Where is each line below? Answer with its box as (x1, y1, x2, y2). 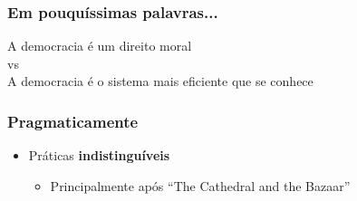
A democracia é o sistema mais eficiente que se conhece (7, 72, 314, 91)
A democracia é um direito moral (7, 36, 192, 55)
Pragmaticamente (7, 110, 139, 132)
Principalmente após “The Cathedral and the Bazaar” (50, 176, 351, 195)
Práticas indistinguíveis (28, 146, 170, 165)
